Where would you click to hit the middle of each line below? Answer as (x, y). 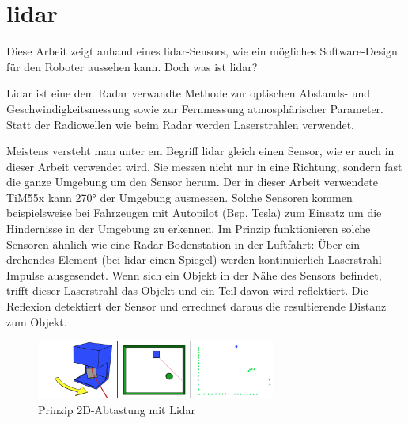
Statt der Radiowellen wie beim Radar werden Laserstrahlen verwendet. (181, 124)
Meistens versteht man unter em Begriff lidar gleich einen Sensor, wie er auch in (200, 151)
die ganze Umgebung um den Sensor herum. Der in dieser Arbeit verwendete (192, 182)
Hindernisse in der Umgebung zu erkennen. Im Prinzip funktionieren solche (189, 229)
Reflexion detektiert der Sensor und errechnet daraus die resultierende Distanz (196, 306)
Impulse (25, 274)
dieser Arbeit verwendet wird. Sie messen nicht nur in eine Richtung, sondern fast (204, 166)
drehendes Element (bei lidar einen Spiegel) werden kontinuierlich (165, 259)
